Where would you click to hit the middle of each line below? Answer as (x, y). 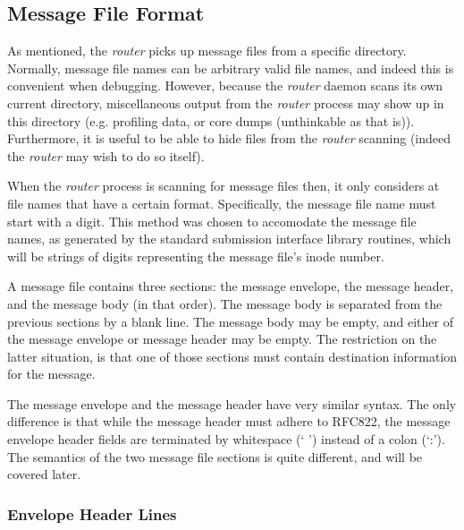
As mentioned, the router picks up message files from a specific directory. (207, 51)
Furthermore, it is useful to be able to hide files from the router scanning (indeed (229, 138)
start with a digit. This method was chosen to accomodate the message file (212, 221)
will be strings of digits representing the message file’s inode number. (196, 256)
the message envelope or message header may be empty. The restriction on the (222, 339)
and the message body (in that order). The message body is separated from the (225, 303)
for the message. (51, 374)
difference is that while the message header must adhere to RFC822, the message (229, 421)
